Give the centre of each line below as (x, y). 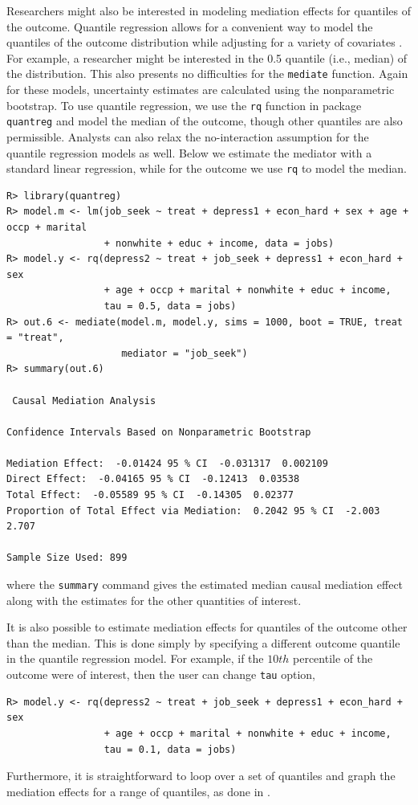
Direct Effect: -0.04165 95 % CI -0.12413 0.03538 (153, 479)
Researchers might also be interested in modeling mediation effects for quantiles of (209, 10)
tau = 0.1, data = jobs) (170, 749)
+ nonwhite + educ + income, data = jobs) (219, 243)
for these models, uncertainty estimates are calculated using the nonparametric (201, 90)
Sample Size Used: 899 (67, 558)
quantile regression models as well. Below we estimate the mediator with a (189, 152)
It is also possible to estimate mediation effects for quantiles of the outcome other (207, 627)
